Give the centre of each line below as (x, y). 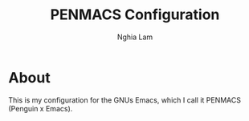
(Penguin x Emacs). (41, 108)
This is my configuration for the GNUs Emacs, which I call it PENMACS (124, 100)
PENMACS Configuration (135, 15)
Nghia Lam (135, 37)
